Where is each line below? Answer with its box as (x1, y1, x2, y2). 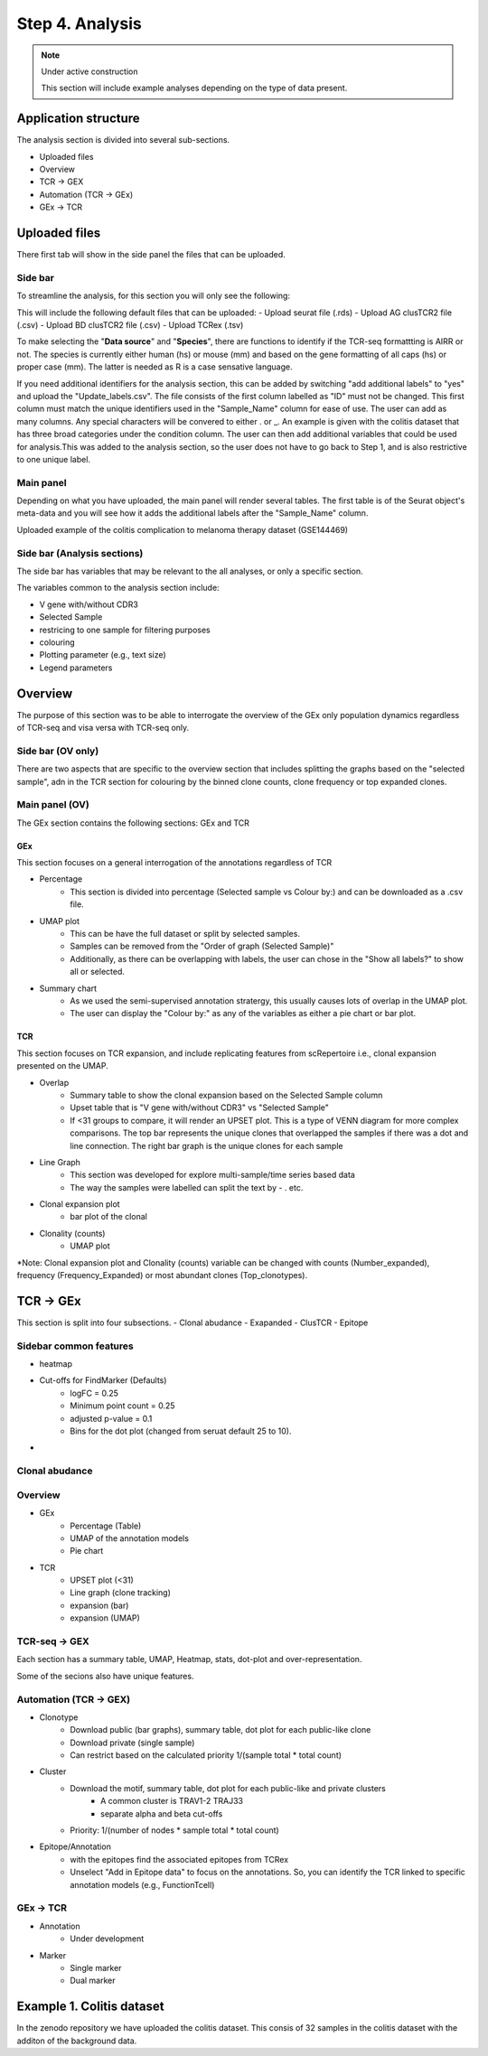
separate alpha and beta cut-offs (100, 1808, 223, 1819)
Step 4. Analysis (16, 14, 142, 33)
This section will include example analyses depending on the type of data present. (41, 82, 348, 94)
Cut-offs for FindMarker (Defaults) (39, 1375, 167, 1386)
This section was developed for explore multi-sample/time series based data (70, 1170, 356, 1181)
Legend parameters (39, 662, 113, 673)
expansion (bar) (70, 1600, 129, 1611)
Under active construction (41, 66, 138, 77)
